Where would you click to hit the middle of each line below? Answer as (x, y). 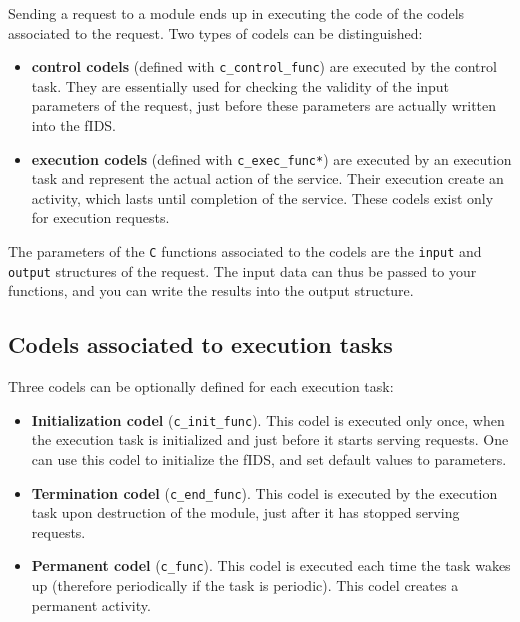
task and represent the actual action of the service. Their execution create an (267, 178)
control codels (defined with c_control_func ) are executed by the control (264, 66)
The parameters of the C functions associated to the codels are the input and (245, 251)
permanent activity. (91, 604)
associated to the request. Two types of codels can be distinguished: (215, 32)
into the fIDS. (74, 125)
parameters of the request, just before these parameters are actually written (264, 105)
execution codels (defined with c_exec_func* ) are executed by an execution (271, 158)
